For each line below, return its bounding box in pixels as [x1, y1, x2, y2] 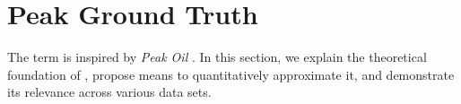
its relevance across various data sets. [7, 82, 212, 101]
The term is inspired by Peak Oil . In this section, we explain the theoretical [7, 48, 427, 66]
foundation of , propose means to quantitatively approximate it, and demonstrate [7, 65, 455, 83]
